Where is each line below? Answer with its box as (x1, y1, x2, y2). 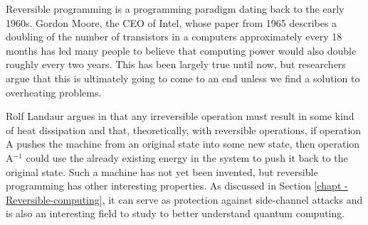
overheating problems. (6, 84, 102, 99)
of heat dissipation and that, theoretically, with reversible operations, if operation (6, 122, 362, 137)
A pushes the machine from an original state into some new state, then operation (6, 136, 360, 151)
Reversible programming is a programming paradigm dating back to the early (6, 1, 345, 16)
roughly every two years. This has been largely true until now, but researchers (6, 57, 346, 72)
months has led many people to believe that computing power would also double (6, 43, 357, 57)
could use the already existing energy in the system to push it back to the (26, 150, 348, 165)
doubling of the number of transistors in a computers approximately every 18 (6, 29, 342, 44)
